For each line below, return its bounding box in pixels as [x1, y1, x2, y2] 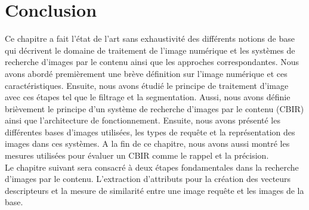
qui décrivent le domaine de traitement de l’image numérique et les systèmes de [5, 44, 295, 56]
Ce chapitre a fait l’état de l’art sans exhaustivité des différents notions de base [5, 32, 295, 45]
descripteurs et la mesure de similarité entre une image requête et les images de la [5, 184, 304, 196]
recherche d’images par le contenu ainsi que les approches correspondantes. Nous [5, 55, 299, 68]
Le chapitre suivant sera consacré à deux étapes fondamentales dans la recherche [5, 160, 299, 173]
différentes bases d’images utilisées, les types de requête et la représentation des [5, 125, 295, 138]
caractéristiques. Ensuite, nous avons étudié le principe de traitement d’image [5, 79, 289, 91]
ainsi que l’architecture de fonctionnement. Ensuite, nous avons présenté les [5, 114, 280, 126]
